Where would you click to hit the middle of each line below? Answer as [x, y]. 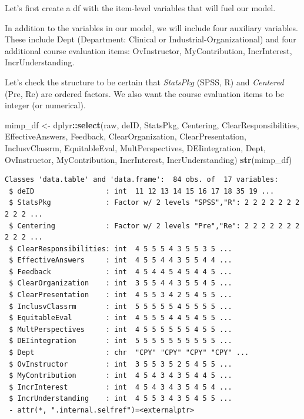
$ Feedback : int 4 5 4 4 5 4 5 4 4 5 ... [121, 272]
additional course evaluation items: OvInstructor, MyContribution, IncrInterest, [148, 50]
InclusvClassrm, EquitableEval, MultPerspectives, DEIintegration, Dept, [135, 147]
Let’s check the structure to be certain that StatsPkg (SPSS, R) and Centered [144, 82]
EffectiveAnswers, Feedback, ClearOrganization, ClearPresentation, [126, 136]
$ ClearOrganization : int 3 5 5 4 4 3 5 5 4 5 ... [121, 283]
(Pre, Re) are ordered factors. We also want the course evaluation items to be [144, 93]
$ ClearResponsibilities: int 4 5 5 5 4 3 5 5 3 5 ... [121, 249]
